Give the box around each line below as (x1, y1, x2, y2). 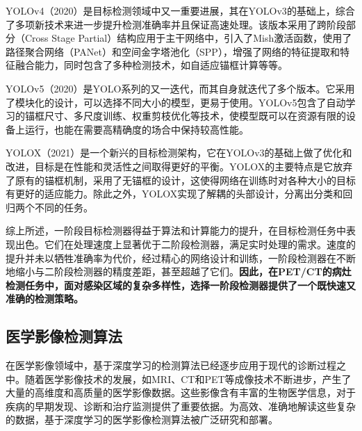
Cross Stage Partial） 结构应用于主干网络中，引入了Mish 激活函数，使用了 (24, 31, 352, 45)
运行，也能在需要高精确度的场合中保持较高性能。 (24, 122, 249, 136)
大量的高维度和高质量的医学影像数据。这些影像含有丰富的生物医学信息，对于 (6, 385, 356, 400)
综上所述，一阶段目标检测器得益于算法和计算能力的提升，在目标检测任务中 (6, 223, 346, 238)
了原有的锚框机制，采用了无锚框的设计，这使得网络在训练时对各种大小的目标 (6, 172, 356, 187)
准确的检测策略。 (6, 291, 83, 306)
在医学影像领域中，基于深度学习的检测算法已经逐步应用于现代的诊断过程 (6, 358, 336, 373)
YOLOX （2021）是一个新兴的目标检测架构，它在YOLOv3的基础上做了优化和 (6, 145, 352, 160)
